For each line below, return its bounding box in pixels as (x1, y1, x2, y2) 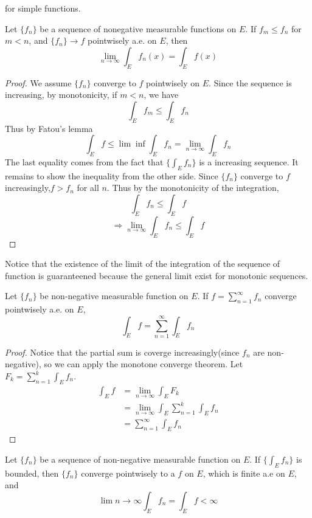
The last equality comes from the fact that (5, 155, 164, 168)
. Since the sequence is (209, 76, 292, 89)
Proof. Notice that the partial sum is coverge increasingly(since (5, 345, 240, 358)
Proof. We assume (5, 76, 72, 89)
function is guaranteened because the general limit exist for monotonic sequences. (5, 269, 308, 281)
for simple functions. (5, 2, 81, 14)
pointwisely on (146, 76, 200, 89)
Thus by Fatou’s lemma (5, 122, 93, 134)
